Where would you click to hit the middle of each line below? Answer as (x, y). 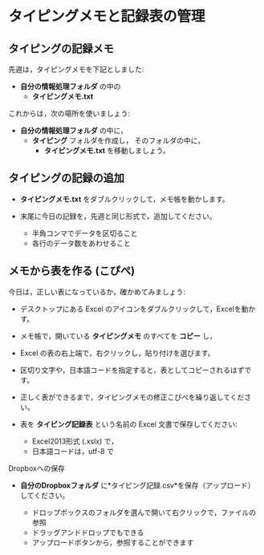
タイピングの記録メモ (61, 49)
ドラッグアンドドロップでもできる (88, 532)
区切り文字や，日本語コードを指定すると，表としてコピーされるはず (132, 370)
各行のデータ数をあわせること (81, 243)
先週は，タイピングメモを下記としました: (76, 69)
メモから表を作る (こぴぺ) (71, 271)
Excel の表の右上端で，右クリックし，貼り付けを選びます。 (117, 353)
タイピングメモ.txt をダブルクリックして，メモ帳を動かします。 (125, 199)
